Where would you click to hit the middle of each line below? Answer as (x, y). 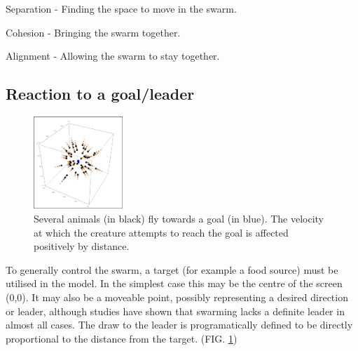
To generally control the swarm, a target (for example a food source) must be (172, 269)
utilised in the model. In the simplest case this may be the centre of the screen (174, 283)
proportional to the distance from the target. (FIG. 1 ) (122, 338)
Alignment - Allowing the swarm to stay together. (113, 56)
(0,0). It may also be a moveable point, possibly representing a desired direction (177, 297)
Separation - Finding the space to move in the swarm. (121, 8)
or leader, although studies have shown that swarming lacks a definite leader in (175, 311)
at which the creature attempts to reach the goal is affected (161, 232)
